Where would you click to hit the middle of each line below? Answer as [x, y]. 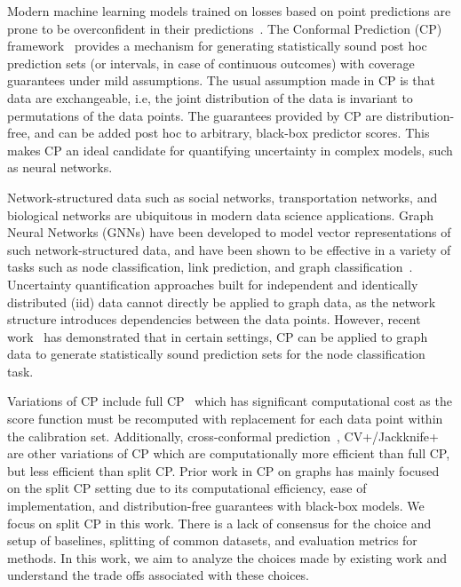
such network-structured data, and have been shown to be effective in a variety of [229, 249]
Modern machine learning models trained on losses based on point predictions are [229, 11]
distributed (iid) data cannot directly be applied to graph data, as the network [222, 301]
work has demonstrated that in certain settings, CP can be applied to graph [218, 336]
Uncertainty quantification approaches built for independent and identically [213, 284]
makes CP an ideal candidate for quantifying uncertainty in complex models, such [230, 150]
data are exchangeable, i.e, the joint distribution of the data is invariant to [210, 97]
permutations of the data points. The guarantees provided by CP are [195, 115]
